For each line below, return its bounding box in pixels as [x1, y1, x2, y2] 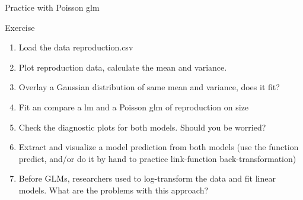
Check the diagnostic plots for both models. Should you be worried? [18, 120, 266, 133]
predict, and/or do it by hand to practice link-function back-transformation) [18, 152, 296, 164]
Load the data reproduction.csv [18, 41, 133, 53]
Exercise [5, 21, 35, 33]
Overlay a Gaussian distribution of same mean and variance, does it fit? [18, 81, 280, 93]
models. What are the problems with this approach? [18, 183, 209, 196]
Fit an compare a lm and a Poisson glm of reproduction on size [18, 100, 249, 113]
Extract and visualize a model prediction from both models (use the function [18, 141, 299, 153]
